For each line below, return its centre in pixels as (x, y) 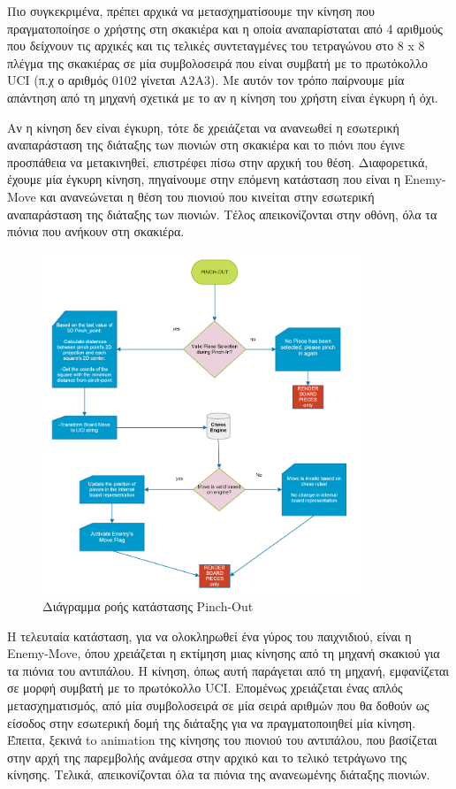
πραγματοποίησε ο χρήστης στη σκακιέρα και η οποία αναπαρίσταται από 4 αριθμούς (225, 28)
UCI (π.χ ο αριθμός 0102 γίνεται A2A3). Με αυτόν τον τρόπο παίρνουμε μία (206, 80)
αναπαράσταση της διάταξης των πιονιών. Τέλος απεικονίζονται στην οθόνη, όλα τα (222, 214)
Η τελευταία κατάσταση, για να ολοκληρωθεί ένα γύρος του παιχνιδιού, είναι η (209, 636)
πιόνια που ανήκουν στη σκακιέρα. (96, 231)
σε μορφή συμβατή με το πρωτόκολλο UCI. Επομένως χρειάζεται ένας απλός (205, 688)
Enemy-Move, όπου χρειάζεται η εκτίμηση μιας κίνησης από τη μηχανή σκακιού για (224, 653)
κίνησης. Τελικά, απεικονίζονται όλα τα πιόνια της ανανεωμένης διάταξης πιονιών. (219, 774)
